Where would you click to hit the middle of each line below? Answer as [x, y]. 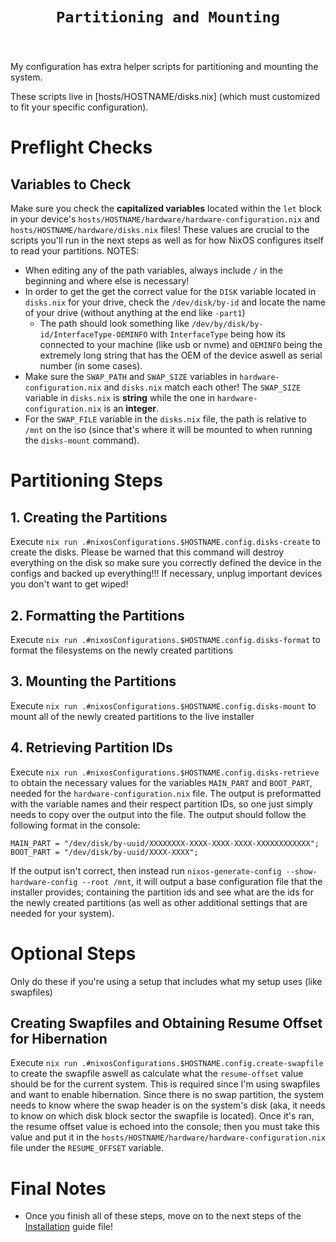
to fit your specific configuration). [79, 107]
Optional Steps [73, 953]
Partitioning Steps [86, 480]
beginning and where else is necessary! [107, 281]
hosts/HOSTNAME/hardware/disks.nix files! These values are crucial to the [160, 230]
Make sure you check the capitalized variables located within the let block [166, 209]
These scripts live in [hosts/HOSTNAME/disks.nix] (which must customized [165, 97]
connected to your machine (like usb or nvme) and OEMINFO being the [181, 345]
